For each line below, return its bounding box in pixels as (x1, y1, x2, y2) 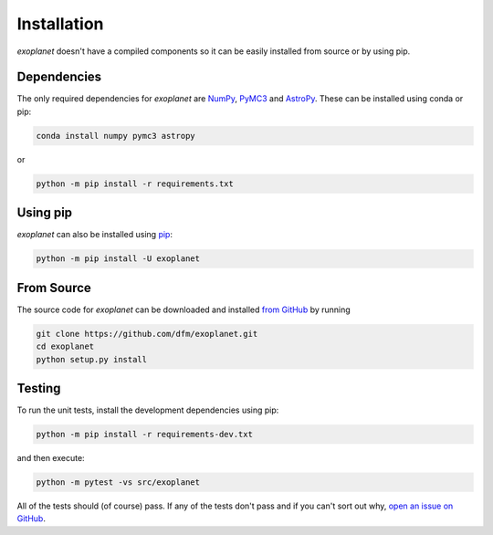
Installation (16, 14, 104, 34)
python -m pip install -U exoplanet (36, 254, 201, 264)
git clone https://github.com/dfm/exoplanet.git (36, 329, 258, 339)
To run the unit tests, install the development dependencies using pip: (16, 404, 279, 415)
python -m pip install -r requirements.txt (36, 178, 235, 189)
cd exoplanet (36, 341, 95, 351)
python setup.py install (36, 354, 148, 364)
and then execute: (16, 453, 86, 464)
